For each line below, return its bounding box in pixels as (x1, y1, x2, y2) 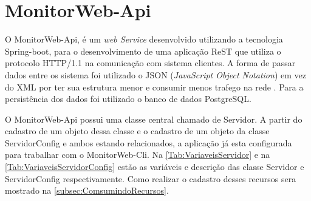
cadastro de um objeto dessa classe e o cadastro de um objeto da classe (5, 124, 270, 137)
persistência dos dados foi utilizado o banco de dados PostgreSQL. (5, 92, 251, 105)
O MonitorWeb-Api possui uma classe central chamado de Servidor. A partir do (5, 112, 302, 125)
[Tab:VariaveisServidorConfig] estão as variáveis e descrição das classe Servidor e (5, 160, 304, 173)
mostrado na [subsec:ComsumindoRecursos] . (5, 184, 169, 197)
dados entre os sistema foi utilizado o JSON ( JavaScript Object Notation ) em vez (5, 68, 306, 81)
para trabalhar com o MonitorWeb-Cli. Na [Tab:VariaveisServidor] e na (5, 148, 270, 161)
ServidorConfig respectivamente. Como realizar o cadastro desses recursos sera (5, 172, 296, 185)
